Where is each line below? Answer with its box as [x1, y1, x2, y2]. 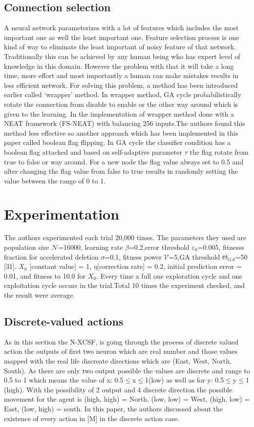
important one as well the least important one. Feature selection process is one [4, 32, 239, 42]
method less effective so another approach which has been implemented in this [4, 127, 238, 138]
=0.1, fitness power [105, 251, 162, 262]
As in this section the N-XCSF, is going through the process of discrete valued [4, 336, 238, 346]
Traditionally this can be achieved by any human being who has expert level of [4, 51, 240, 61]
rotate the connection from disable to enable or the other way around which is [4, 99, 238, 109]
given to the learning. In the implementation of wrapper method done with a [4, 108, 234, 119]
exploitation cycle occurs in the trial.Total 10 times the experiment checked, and [4, 280, 245, 290]
